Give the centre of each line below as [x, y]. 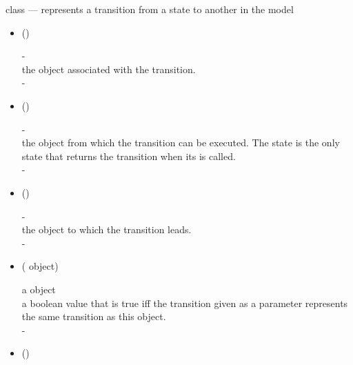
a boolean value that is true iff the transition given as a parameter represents [185, 303]
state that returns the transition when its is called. [129, 156]
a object [39, 289]
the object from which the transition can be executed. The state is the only [181, 142]
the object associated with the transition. [109, 69]
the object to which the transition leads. [107, 229]
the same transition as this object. [94, 316]
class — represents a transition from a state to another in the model [150, 9]
